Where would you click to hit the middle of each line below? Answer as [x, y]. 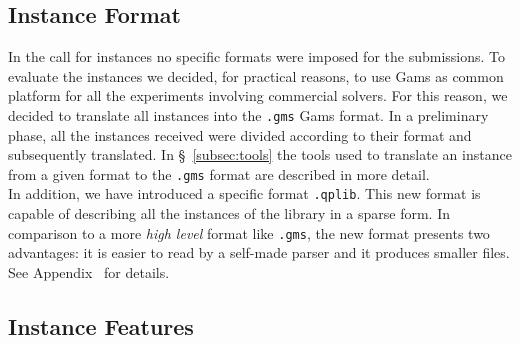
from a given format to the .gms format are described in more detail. [219, 173]
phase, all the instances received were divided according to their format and [240, 134]
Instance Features [101, 325]
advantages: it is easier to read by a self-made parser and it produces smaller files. [259, 252]
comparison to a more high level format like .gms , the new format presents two [249, 232]
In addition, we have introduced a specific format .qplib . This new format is [244, 193]
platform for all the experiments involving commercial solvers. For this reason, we [258, 95]
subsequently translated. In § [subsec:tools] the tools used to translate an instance [260, 154]
